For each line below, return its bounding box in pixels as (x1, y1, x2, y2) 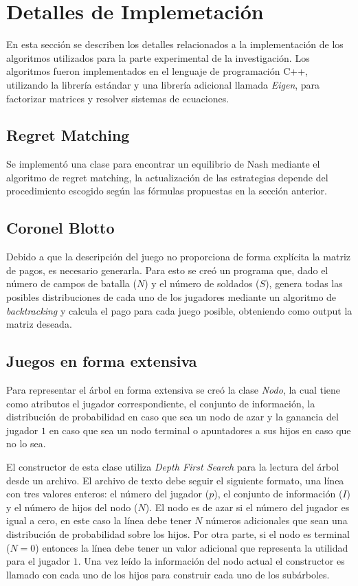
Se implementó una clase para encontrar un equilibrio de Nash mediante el (6, 157, 320, 171)
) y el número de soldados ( (144, 276, 260, 291)
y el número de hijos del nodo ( (6, 499, 138, 514)
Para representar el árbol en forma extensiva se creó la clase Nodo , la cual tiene (6, 383, 341, 397)
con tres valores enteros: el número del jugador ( (6, 486, 210, 501)
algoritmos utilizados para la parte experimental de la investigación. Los (6, 50, 310, 65)
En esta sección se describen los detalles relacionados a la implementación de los (6, 37, 344, 52)
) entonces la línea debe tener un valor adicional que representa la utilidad (35, 540, 348, 554)
